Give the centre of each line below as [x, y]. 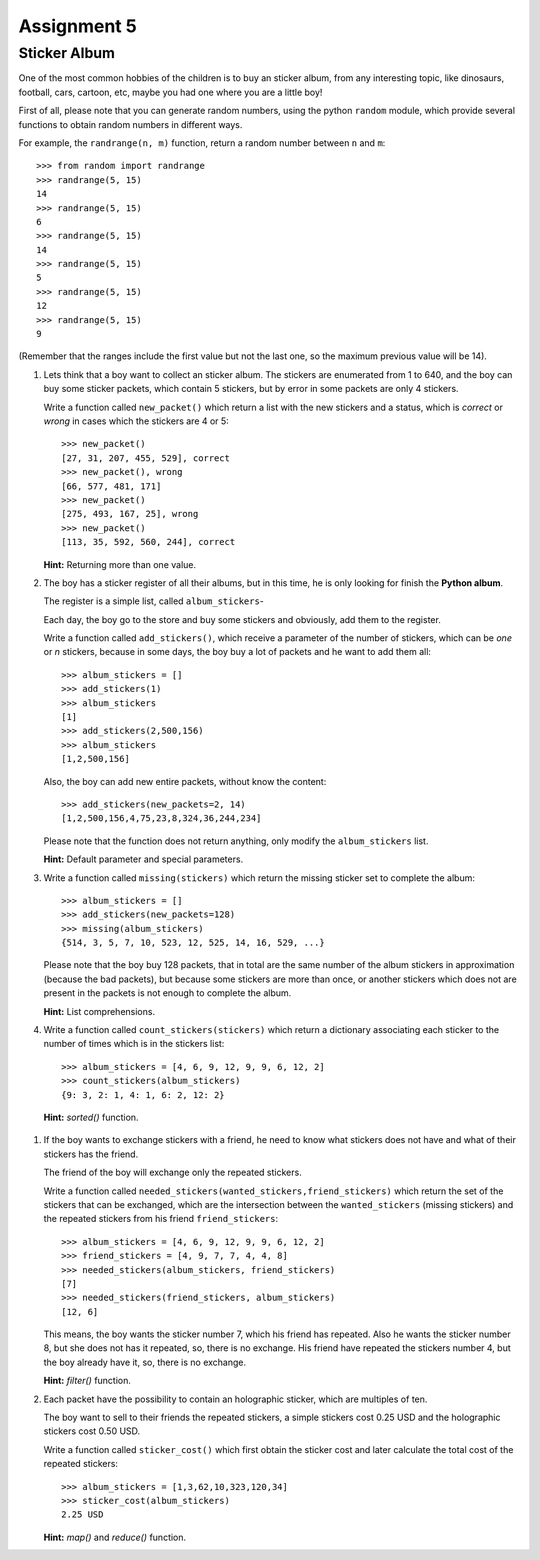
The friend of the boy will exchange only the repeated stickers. [172, 1172]
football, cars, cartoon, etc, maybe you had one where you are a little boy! [170, 92]
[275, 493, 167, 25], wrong [130, 514]
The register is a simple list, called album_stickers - [154, 601]
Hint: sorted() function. [91, 1117]
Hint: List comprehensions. [99, 1011]
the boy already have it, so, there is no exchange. [145, 1362]
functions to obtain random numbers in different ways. [130, 124]
